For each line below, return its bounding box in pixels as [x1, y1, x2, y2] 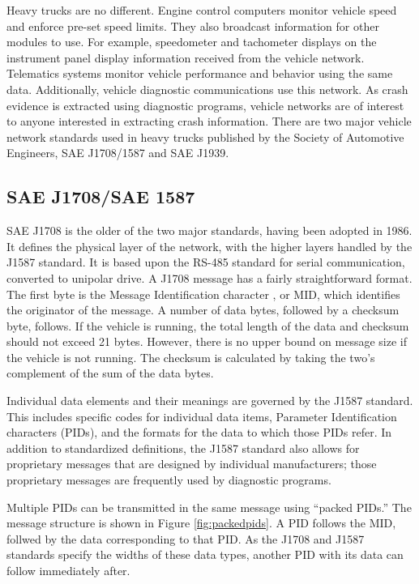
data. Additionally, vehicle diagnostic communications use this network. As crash [6, 80, 408, 97]
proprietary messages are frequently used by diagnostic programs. [6, 471, 331, 488]
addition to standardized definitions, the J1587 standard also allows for [6, 439, 360, 456]
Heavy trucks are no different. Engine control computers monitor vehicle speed [6, 2, 397, 18]
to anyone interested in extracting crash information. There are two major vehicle [6, 113, 412, 130]
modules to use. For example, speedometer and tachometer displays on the [6, 33, 377, 50]
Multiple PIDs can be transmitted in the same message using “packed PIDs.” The [6, 498, 412, 515]
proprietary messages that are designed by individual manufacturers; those [6, 455, 377, 472]
